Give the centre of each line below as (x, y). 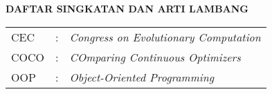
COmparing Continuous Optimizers (155, 57)
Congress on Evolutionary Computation (165, 37)
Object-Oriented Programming (142, 77)
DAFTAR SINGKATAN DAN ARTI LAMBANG (127, 8)
